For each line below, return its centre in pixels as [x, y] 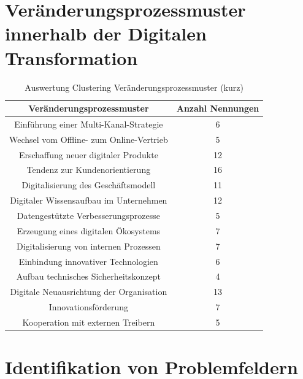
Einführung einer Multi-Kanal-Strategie [89, 124]
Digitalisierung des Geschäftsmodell [89, 185]
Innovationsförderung [89, 307]
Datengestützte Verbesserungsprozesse [89, 215]
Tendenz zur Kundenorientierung [89, 170]
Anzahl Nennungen [218, 108]
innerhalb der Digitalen [106, 33]
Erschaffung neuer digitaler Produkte [88, 154]
